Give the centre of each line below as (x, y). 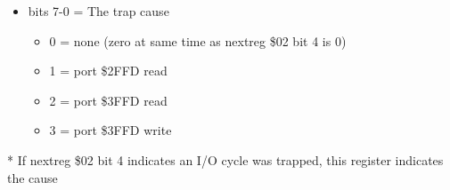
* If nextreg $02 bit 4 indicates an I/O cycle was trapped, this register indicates (225, 159)
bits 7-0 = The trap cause (98, 11)
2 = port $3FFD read (108, 100)
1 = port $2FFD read (108, 71)
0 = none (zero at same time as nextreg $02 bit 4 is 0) (198, 40)
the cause (33, 177)
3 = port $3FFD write (110, 130)
